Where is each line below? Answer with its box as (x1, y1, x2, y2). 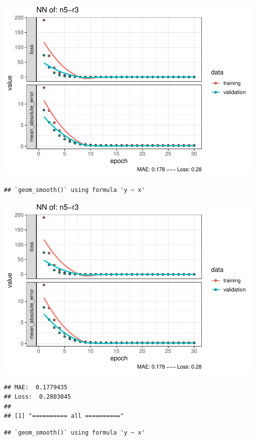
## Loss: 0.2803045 (4, 393, 71, 401)
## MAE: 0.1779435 (4, 383, 67, 391)
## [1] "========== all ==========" (4, 412, 124, 420)
